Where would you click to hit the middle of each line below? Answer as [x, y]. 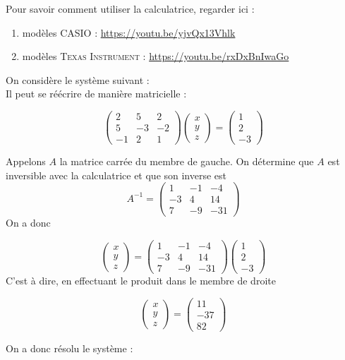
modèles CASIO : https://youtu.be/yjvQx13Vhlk [129, 32]
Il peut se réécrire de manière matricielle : [96, 94]
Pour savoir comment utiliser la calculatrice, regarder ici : [130, 8]
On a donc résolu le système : [69, 348]
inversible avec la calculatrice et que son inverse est [116, 175]
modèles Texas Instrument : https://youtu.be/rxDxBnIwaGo [156, 56]
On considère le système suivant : [78, 79]
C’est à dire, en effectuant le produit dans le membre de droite [141, 281]
